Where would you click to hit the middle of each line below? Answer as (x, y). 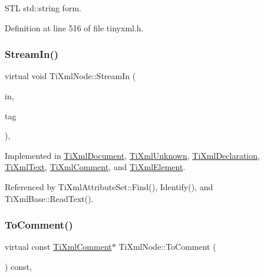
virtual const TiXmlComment (58, 247)
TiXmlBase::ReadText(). (49, 198)
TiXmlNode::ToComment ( (167, 247)
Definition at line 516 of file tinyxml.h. (74, 27)
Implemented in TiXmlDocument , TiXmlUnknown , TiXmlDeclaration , (132, 155)
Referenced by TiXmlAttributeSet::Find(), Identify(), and (109, 186)
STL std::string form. (43, 8)
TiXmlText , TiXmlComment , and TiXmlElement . (95, 167)
